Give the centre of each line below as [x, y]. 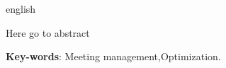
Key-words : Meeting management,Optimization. [113, 56]
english [21, 8]
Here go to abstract [48, 32]
